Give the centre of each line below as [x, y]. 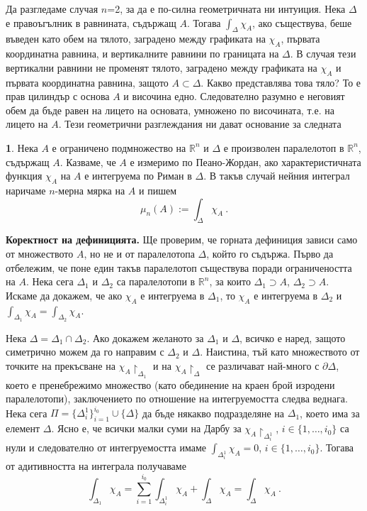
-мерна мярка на [90, 190]
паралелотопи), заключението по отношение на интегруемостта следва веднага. [177, 399]
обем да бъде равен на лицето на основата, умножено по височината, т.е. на [170, 110]
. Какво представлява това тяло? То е [281, 82]
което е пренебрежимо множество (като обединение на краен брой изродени [170, 384]
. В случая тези [323, 54]
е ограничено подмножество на [119, 147]
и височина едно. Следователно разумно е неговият [234, 96]
